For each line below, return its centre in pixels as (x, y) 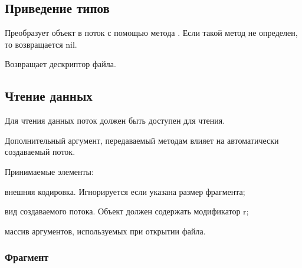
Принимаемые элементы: (49, 171)
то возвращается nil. (41, 44)
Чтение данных (49, 96)
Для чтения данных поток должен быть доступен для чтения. (115, 120)
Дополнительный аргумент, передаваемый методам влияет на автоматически (142, 140)
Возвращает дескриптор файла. (60, 64)
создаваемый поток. (40, 152)
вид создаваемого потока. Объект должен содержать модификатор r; (127, 211)
